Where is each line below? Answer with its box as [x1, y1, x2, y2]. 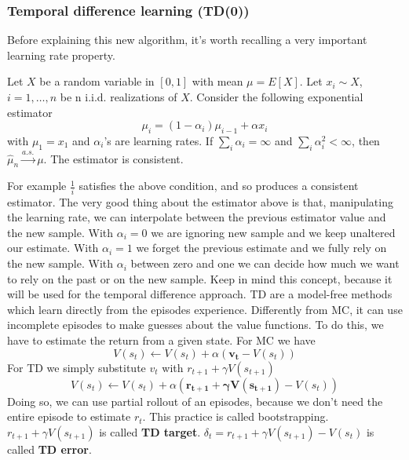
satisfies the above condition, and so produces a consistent [79, 177, 359, 194]
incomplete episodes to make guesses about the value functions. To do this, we [7, 316, 384, 333]
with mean [192, 73, 243, 89]
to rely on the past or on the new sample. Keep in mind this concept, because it [7, 270, 393, 287]
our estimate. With [7, 239, 99, 256]
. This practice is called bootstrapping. [142, 408, 329, 425]
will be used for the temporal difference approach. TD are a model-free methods [7, 286, 393, 302]
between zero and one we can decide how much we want [130, 255, 400, 272]
